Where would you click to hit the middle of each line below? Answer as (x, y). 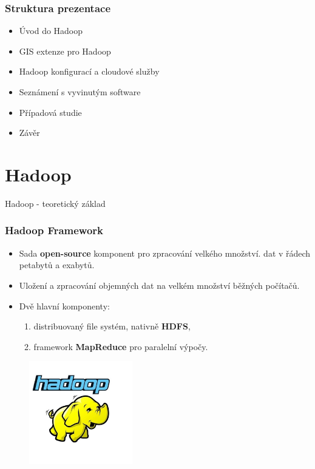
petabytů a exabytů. (57, 265)
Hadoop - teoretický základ (55, 203)
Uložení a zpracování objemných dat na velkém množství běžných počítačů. (159, 285)
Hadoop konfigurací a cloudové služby (89, 71)
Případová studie (50, 112)
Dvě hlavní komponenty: (64, 305)
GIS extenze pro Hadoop (65, 51)
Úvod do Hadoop (51, 31)
